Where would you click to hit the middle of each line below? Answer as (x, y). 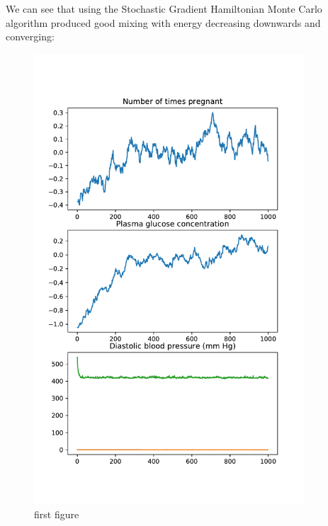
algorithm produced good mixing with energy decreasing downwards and (163, 22)
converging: (30, 36)
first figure (57, 514)
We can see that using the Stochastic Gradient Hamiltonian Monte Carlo (164, 8)
